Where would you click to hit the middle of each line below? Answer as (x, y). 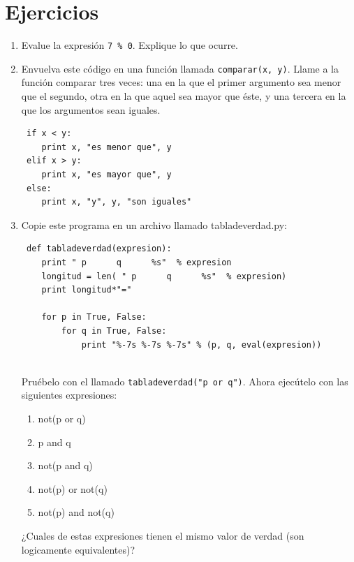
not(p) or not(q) (73, 488)
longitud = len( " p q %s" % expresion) (164, 276)
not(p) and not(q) (76, 512)
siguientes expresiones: (69, 395)
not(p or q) (62, 418)
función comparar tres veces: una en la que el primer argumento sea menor (181, 82)
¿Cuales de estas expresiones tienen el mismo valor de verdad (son (163, 535)
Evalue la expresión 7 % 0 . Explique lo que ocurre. (130, 45)
